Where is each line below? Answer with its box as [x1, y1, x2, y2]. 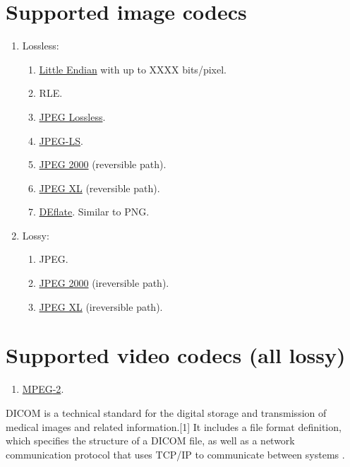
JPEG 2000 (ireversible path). [39, 276, 169, 290]
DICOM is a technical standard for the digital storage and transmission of [6, 405, 327, 420]
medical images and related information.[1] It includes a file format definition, [6, 419, 342, 434]
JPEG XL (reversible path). [39, 180, 160, 195]
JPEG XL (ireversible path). [39, 299, 163, 314]
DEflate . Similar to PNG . [39, 204, 150, 219]
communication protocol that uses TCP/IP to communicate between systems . [6, 447, 345, 461]
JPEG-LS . [39, 133, 83, 148]
